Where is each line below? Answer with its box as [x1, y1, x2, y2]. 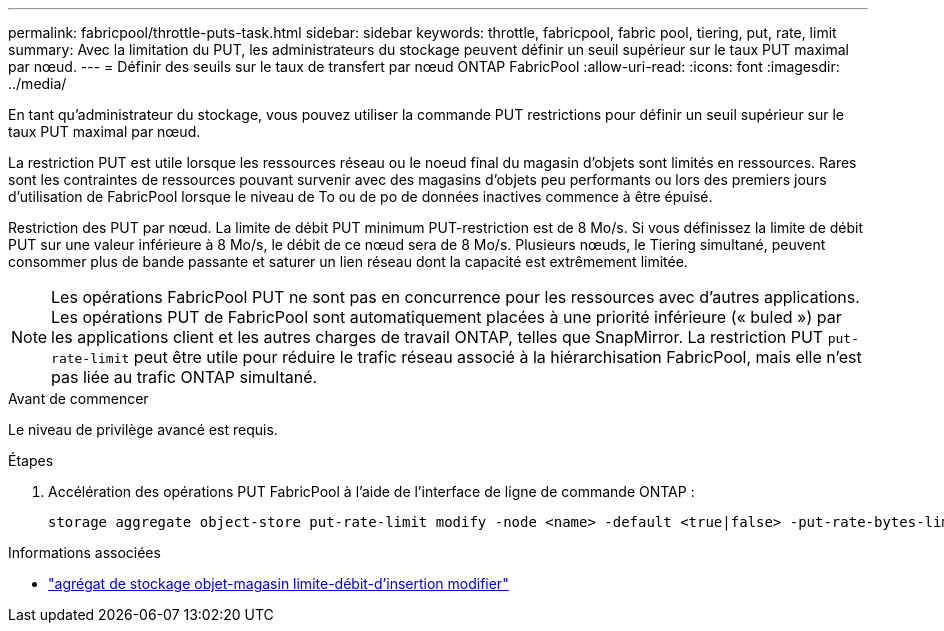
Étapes [8, 452, 54, 469]
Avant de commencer [8, 390, 149, 407]
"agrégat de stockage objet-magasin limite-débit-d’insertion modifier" [48, 575, 509, 592]
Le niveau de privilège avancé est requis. [8, 421, 278, 438]
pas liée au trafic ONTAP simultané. [51, 367, 318, 387]
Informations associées [8, 544, 161, 561]
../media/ [8, 75, 67, 92]
